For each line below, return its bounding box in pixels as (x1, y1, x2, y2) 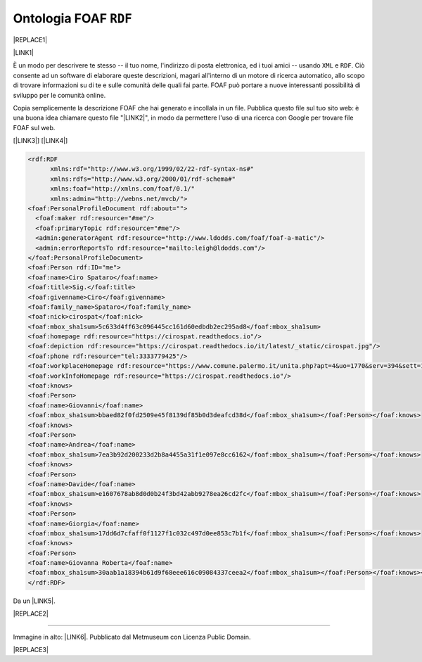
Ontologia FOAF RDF (13, 11, 133, 26)
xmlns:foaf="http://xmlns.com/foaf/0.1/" (50, 185, 195, 193)
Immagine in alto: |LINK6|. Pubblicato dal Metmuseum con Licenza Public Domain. (13, 632, 251, 641)
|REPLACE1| (13, 35, 48, 44)
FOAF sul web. (13, 123, 56, 132)
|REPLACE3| (13, 646, 49, 654)
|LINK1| (13, 48, 34, 56)
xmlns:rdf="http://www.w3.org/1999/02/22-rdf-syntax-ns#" (50, 165, 255, 173)
